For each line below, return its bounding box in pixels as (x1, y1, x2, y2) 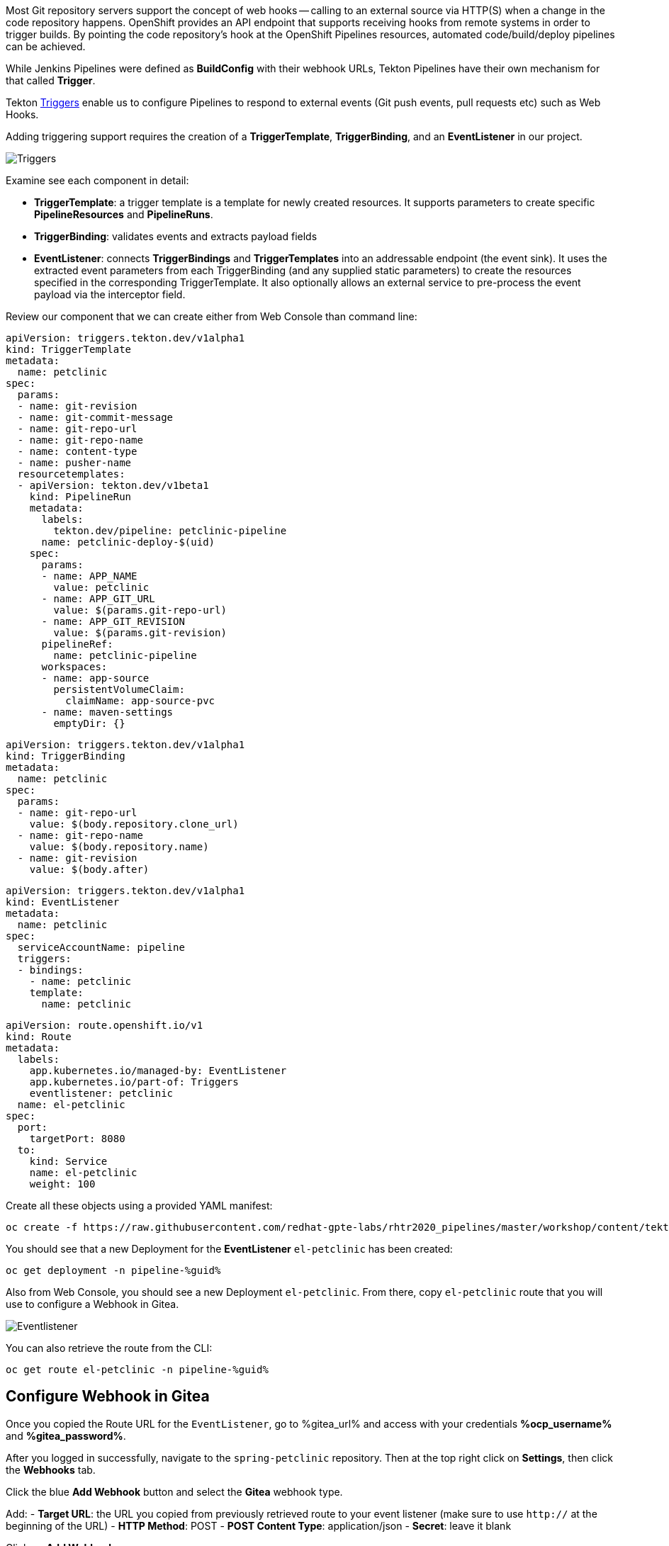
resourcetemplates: (17, 468, 125, 480)
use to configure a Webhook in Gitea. (6, 1298, 179, 1310)
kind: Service (29, 1156, 108, 1167)
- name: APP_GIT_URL (41, 593, 155, 604)
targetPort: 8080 (29, 1133, 125, 1144)
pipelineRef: (41, 638, 113, 650)
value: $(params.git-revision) (53, 627, 227, 638)
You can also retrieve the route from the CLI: (6, 1342, 213, 1354)
